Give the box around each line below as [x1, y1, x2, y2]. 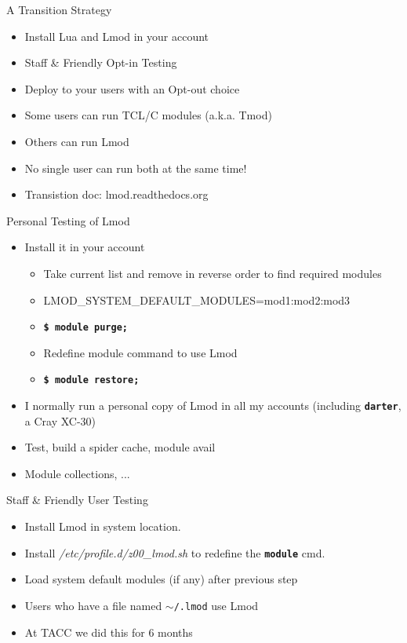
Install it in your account [24, 239, 145, 255]
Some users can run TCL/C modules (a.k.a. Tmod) [24, 107, 272, 123]
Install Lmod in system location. [24, 518, 181, 535]
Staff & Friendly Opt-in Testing [24, 54, 177, 71]
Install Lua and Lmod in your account [24, 27, 209, 44]
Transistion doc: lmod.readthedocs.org [24, 186, 209, 203]
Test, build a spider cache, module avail [24, 439, 216, 455]
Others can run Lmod [24, 133, 129, 149]
